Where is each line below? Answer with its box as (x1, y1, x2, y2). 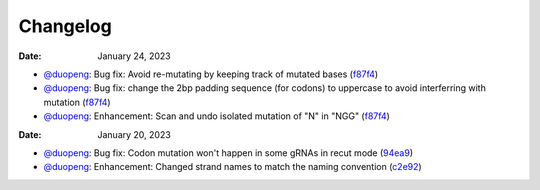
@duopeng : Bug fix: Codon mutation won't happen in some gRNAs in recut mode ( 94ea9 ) (43, 146, 414, 159)
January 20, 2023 (97, 128, 172, 140)
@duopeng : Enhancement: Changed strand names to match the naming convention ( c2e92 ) (43, 161, 422, 173)
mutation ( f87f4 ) (43, 96, 111, 108)
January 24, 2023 (97, 50, 171, 62)
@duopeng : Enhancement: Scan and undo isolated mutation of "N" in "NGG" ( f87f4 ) (43, 110, 390, 122)
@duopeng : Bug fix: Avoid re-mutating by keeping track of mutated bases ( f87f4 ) (43, 68, 379, 80)
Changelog (18, 15, 112, 37)
